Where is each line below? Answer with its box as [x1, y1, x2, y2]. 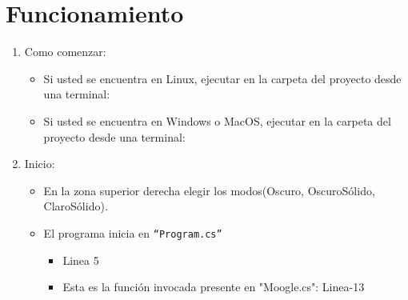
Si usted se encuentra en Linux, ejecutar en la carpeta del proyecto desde [43, 70, 402, 86]
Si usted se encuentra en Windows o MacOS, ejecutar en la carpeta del [43, 112, 391, 129]
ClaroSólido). [43, 198, 108, 214]
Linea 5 [62, 251, 99, 268]
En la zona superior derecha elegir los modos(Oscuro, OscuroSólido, [43, 182, 375, 198]
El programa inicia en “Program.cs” [43, 224, 222, 241]
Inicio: [24, 155, 55, 172]
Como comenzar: [24, 43, 106, 60]
